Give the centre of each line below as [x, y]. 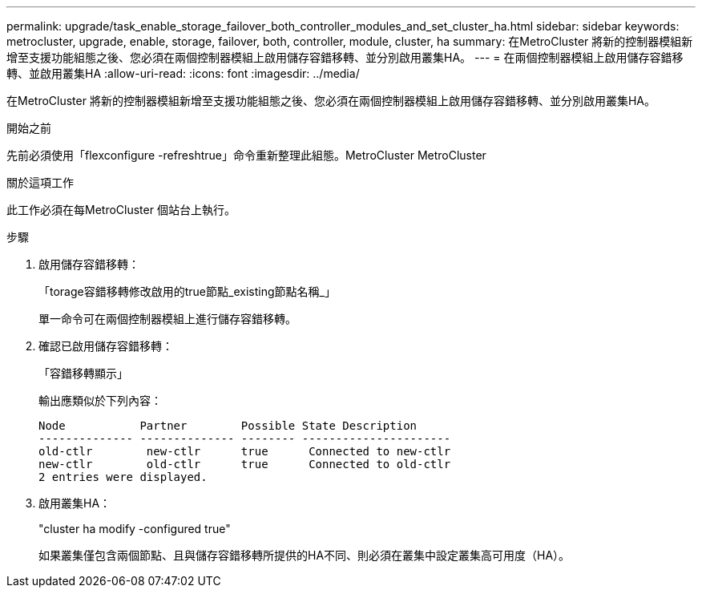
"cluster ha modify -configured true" [135, 529]
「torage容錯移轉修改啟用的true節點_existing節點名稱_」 [187, 291]
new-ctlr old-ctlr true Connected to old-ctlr [245, 464]
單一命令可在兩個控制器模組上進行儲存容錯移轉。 [167, 319]
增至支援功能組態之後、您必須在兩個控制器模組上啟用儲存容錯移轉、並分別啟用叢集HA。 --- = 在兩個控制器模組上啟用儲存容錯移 [345, 57]
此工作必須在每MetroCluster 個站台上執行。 [121, 210]
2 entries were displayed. [123, 477]
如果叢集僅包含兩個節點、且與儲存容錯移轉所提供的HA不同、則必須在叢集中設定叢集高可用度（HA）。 [305, 555]
